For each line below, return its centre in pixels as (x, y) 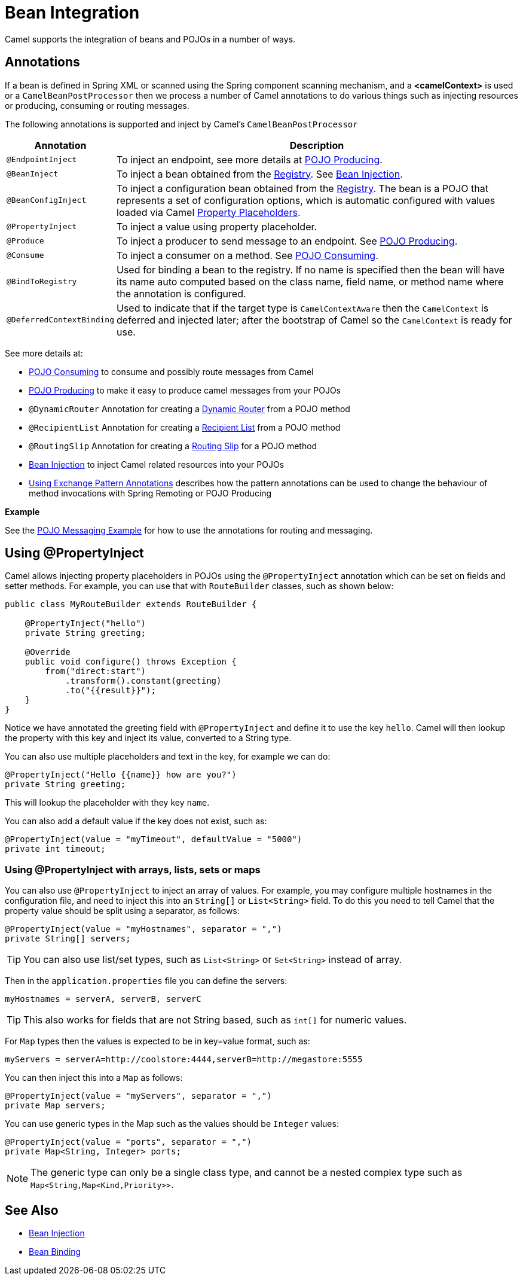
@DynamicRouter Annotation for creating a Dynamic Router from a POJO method (189, 409)
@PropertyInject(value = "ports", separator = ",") (129, 1142)
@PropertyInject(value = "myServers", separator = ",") (138, 1096)
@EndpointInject (42, 160)
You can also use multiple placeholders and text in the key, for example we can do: (168, 757)
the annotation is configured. (181, 293)
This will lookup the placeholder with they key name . (107, 803)
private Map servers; (55, 1106)
